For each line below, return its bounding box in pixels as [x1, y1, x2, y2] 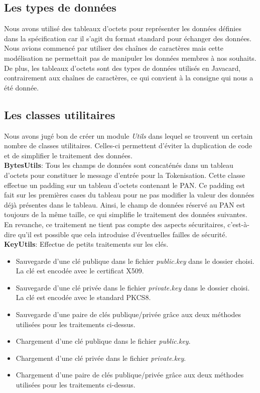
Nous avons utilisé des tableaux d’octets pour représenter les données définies [4, 23, 241, 34]
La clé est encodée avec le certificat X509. [16, 265, 144, 276]
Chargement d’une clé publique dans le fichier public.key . [16, 336, 191, 346]
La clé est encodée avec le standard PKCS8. [16, 292, 151, 303]
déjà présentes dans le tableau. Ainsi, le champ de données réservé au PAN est [4, 199, 245, 210]
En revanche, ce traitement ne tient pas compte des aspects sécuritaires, [4, 219, 225, 229]
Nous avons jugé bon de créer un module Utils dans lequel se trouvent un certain [4, 130, 253, 141]
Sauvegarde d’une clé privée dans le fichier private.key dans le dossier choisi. [16, 282, 250, 292]
